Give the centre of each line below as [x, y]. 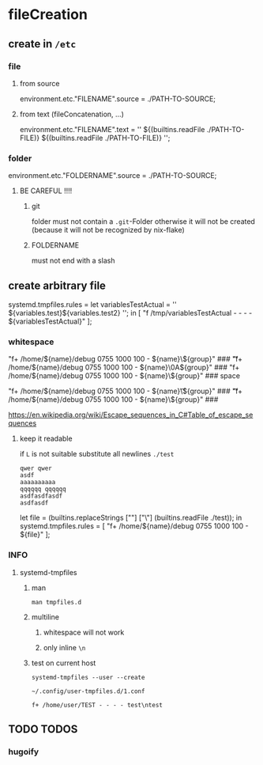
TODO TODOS [43, 729]
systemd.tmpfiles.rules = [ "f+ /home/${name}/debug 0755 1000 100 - [134, 526]
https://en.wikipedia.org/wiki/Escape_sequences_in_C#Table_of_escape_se [131, 415]
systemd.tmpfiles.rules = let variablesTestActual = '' [92, 304]
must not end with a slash [73, 261]
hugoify [24, 752]
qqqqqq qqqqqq [43, 489]
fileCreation [48, 15]
